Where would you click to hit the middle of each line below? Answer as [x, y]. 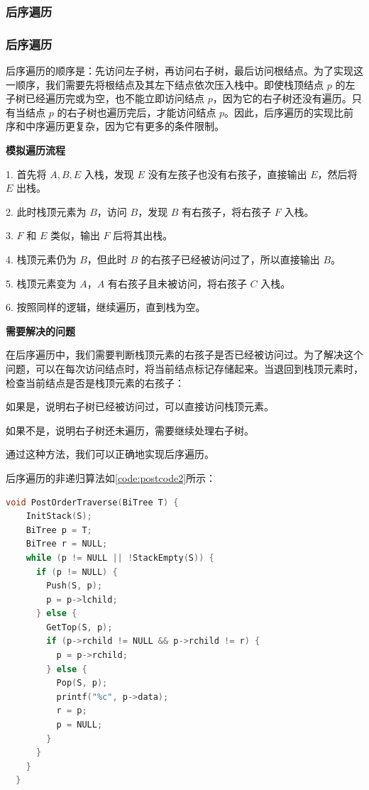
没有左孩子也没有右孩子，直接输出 [227, 174]
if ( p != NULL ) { [77, 572]
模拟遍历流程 [35, 150]
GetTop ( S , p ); [79, 627]
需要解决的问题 [40, 330]
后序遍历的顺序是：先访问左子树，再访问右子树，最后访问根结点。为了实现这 [184, 71]
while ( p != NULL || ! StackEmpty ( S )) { [120, 558]
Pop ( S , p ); [82, 683]
